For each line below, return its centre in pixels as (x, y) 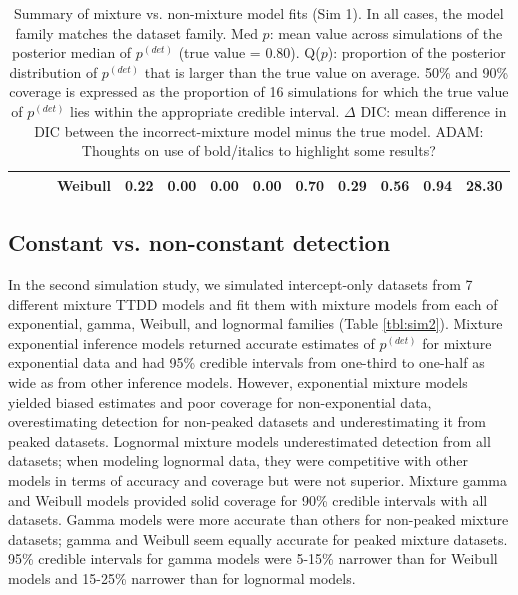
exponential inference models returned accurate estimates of (191, 342)
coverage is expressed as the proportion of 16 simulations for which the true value (259, 91)
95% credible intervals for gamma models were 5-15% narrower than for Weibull (253, 558)
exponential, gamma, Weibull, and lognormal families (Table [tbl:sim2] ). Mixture (255, 323)
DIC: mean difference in (433, 110)
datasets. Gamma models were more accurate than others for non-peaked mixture (258, 519)
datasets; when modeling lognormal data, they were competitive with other (238, 460)
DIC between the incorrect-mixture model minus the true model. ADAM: (259, 130)
